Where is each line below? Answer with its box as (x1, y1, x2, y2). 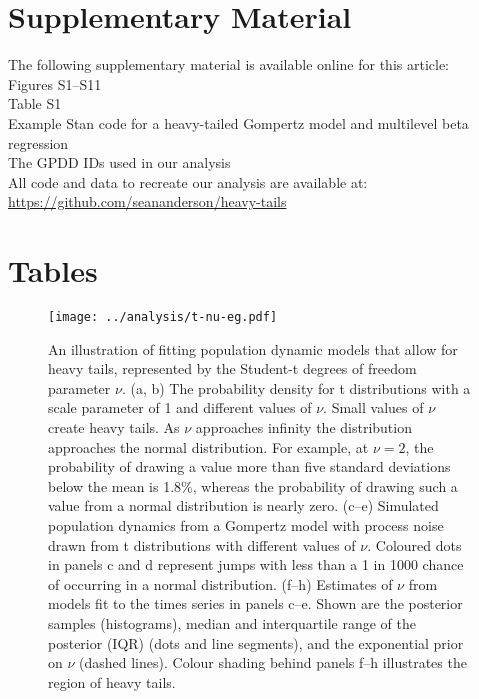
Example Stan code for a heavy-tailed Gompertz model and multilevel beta (8, 112, 469, 133)
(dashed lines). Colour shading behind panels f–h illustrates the (79, 652, 467, 673)
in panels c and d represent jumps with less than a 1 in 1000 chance (48, 554, 464, 575)
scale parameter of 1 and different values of (48, 397, 312, 418)
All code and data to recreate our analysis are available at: (8, 171, 368, 192)
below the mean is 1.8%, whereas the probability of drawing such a (48, 475, 458, 496)
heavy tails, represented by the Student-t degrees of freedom (48, 358, 417, 379)
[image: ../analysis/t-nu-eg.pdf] (48, 310, 278, 324)
